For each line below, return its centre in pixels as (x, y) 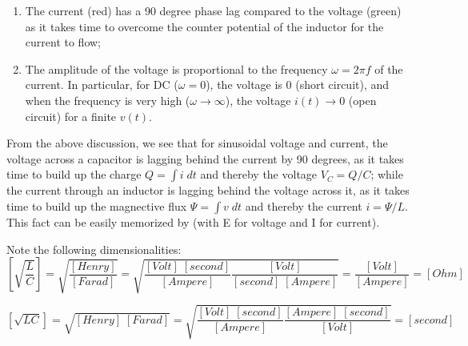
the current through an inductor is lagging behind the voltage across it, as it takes (208, 190)
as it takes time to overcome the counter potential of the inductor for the (204, 26)
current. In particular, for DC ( (102, 84)
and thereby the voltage (259, 174)
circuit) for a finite (71, 116)
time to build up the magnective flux (97, 205)
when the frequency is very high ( (108, 100)
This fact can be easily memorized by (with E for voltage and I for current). (193, 221)
